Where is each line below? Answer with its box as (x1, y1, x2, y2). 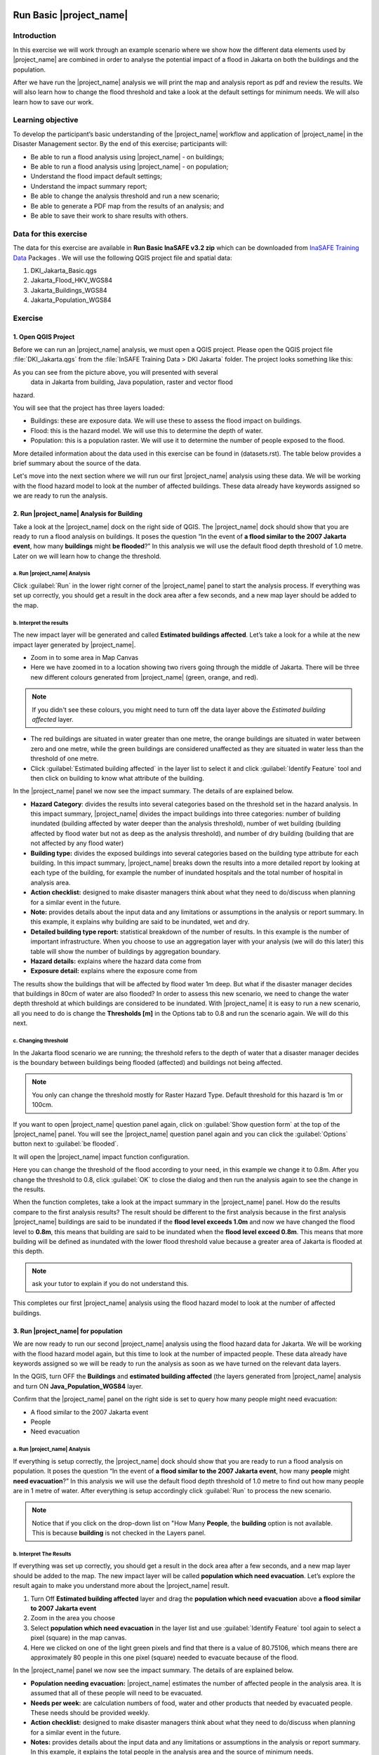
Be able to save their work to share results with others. (30, 211, 189, 220)
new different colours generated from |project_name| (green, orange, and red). (30, 673, 259, 681)
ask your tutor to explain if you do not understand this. (32, 1280, 189, 1288)
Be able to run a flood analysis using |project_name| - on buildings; (30, 152, 225, 161)
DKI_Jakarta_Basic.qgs (30, 266, 98, 274)
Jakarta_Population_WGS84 (30, 296, 112, 305)
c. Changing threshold (13, 1038, 68, 1045)
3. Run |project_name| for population (13, 1327, 123, 1335)
